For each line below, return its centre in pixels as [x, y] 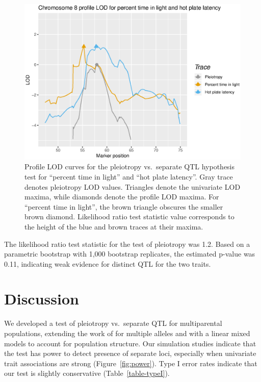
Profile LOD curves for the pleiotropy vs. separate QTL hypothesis [130, 167]
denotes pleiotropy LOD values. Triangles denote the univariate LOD [133, 186]
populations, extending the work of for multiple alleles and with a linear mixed [127, 333]
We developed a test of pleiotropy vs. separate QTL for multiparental [113, 323]
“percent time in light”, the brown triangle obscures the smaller [124, 206]
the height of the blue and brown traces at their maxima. [114, 226]
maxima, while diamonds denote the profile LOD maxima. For [122, 197]
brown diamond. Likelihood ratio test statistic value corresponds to [129, 217]
